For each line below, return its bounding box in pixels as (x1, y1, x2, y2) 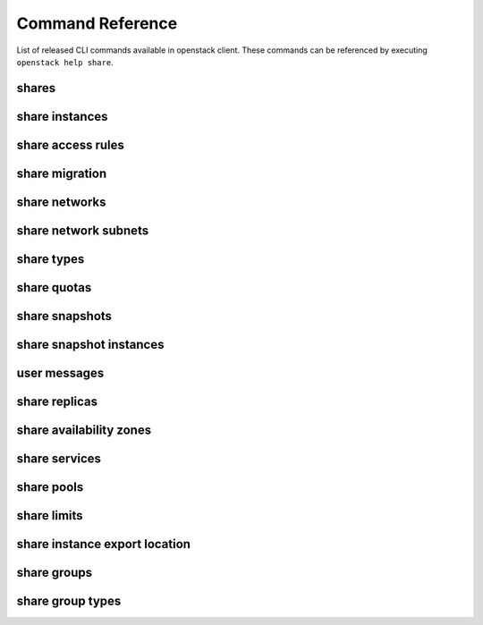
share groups (16, 565, 93, 580)
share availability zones (16, 422, 152, 437)
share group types (16, 594, 122, 609)
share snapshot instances (16, 336, 165, 352)
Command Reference (16, 13, 178, 33)
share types (16, 251, 85, 266)
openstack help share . (16, 56, 114, 67)
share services (16, 451, 102, 466)
